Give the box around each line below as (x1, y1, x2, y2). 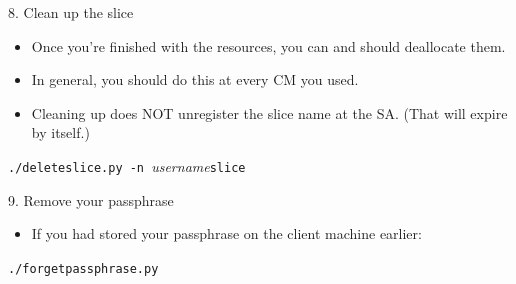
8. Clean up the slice (8, 2, 134, 22)
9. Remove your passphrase (8, 189, 174, 210)
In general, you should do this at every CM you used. (31, 69, 359, 90)
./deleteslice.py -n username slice (8, 155, 246, 176)
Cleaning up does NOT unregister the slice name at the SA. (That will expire (31, 102, 508, 123)
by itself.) (31, 122, 90, 143)
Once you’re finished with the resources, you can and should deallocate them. (31, 35, 506, 56)
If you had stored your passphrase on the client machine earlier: (31, 223, 422, 244)
